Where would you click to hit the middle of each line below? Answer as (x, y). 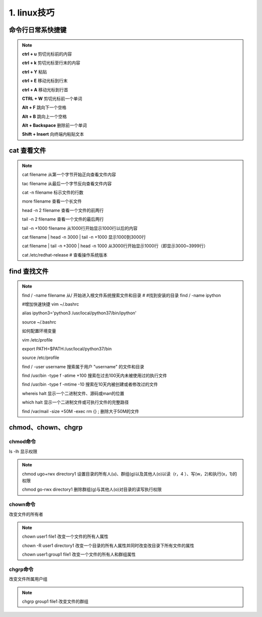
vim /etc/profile (37, 340)
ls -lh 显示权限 (23, 451)
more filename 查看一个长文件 (52, 201)
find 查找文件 (29, 271)
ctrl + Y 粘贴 (34, 72)
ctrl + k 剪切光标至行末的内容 (51, 63)
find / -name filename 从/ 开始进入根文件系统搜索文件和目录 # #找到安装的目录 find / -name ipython (121, 295)
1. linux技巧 (32, 13)
